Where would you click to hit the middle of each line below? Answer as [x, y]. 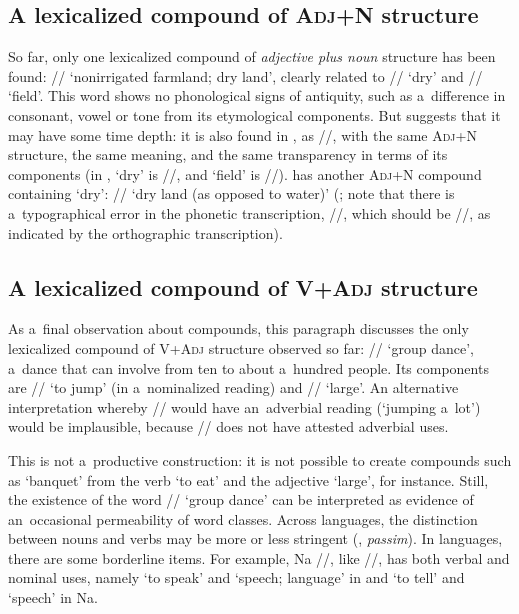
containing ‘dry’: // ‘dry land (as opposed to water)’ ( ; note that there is [231, 193]
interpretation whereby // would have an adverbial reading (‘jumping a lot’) [244, 406]
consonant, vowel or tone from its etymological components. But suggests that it [254, 114]
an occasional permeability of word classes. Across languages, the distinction [243, 518]
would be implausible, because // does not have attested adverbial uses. [228, 426]
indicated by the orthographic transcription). [145, 232]
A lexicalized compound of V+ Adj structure [243, 286]
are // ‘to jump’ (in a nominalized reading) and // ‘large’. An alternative [233, 387]
